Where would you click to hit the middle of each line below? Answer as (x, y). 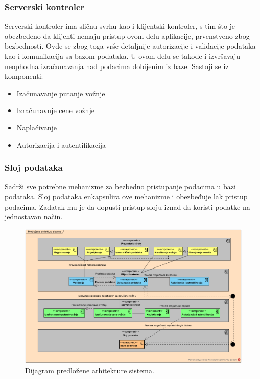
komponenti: (24, 76)
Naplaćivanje (37, 127)
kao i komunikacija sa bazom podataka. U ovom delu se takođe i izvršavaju (123, 56)
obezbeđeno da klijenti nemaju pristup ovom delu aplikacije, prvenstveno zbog (127, 36)
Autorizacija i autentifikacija (61, 144)
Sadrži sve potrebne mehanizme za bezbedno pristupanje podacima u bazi (120, 186)
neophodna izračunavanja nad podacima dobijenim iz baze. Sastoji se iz (117, 66)
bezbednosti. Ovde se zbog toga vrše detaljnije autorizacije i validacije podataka (130, 46)
